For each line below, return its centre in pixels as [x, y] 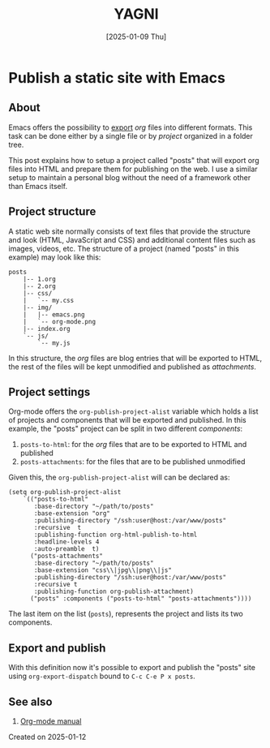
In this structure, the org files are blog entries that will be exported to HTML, [135, 358]
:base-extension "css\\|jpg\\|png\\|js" [103, 570]
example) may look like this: [55, 257]
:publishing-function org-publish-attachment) [114, 592]
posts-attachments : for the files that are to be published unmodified [133, 462]
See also [30, 701]
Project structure [52, 212]
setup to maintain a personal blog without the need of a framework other [130, 177]
